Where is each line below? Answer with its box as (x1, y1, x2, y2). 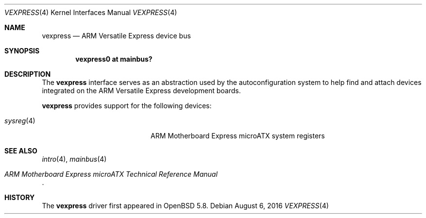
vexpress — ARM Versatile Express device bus (42, 32, 191, 40)
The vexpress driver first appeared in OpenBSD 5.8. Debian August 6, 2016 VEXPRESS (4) (42, 201, 329, 210)
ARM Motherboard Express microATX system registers (151, 132, 325, 140)
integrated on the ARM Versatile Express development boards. (42, 86, 241, 95)
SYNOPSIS (4, 47, 40, 55)
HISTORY (4, 193, 35, 201)
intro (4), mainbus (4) (42, 155, 107, 163)
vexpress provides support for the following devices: (42, 101, 212, 110)
